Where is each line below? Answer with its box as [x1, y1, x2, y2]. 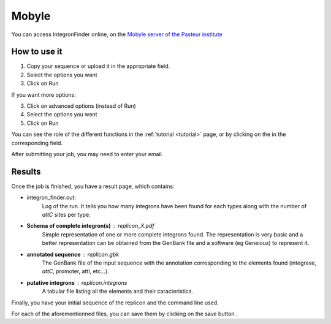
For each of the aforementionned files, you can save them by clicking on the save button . [11, 310, 238, 317]
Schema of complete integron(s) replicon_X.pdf [26, 222, 154, 230]
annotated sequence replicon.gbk [26, 251, 120, 258]
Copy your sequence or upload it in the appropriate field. [26, 62, 170, 70]
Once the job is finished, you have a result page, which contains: [11, 183, 175, 190]
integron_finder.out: [26, 194, 77, 202]
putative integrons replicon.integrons [26, 279, 127, 286]
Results [11, 166, 41, 177]
